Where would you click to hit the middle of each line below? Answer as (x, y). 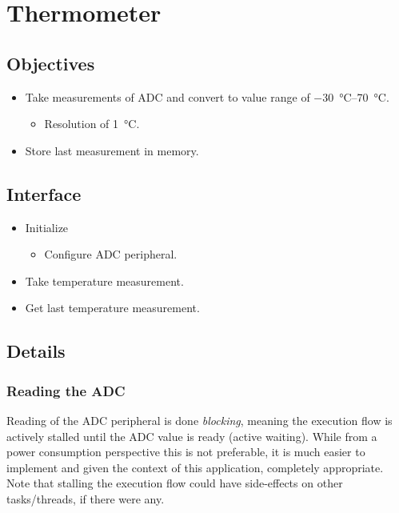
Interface (44, 193)
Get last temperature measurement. (112, 308)
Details (36, 351)
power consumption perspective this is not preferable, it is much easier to (186, 452)
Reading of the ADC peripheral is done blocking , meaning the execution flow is (199, 420)
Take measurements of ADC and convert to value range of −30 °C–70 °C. (207, 96)
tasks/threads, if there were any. (86, 498)
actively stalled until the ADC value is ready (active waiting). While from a (192, 436)
